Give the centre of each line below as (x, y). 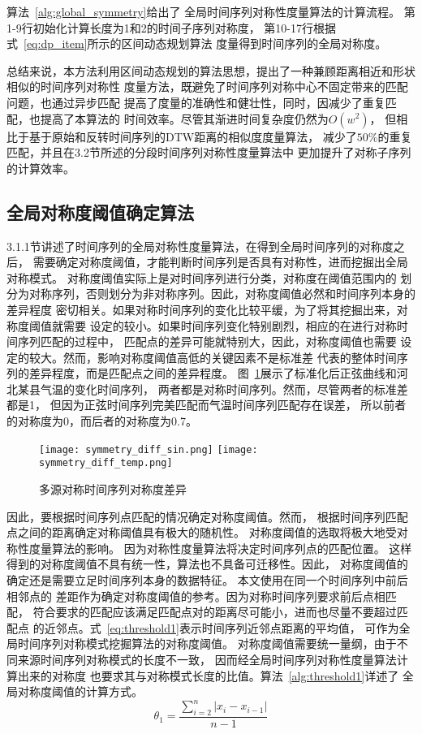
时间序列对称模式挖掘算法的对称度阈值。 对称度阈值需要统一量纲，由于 (207, 643)
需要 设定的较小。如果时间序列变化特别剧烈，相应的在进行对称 (230, 325)
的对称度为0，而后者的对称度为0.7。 (102, 421)
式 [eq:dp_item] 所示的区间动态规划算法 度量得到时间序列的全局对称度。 (197, 43)
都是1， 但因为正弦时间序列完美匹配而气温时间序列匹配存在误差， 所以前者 (207, 405)
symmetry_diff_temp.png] (106, 463)
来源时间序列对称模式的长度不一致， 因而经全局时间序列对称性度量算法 (207, 659)
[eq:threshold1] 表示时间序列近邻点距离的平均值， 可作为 (253, 627)
